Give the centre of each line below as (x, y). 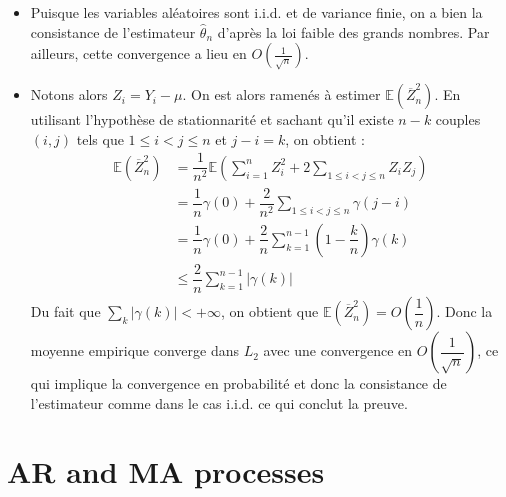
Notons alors (69, 94)
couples (458, 119)
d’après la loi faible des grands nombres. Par (353, 31)
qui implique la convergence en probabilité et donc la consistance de (238, 383)
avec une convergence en (338, 350)
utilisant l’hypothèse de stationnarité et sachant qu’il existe (212, 119)
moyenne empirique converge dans (134, 350)
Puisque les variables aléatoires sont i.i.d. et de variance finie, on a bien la (256, 12)
